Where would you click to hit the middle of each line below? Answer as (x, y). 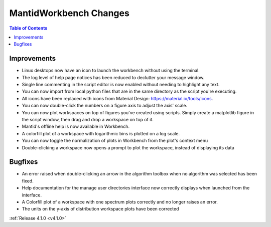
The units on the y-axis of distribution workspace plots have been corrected (100, 209)
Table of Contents (28, 28)
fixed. (28, 181)
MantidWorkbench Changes (70, 13)
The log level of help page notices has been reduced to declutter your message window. (113, 77)
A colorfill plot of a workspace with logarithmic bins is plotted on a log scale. (101, 133)
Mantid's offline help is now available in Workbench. (76, 127)
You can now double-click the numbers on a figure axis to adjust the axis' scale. (105, 106)
